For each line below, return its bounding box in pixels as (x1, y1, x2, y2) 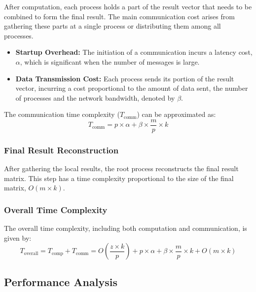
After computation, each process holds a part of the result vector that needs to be (4, 1, 252, 11)
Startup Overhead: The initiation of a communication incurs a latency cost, (15, 47, 253, 57)
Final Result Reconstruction (4, 144, 119, 156)
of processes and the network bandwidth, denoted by (15, 92, 175, 103)
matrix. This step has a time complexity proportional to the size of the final (4, 173, 234, 183)
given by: (4, 232, 32, 243)
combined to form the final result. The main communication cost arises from (4, 11, 235, 21)
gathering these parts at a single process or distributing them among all (4, 21, 221, 31)
